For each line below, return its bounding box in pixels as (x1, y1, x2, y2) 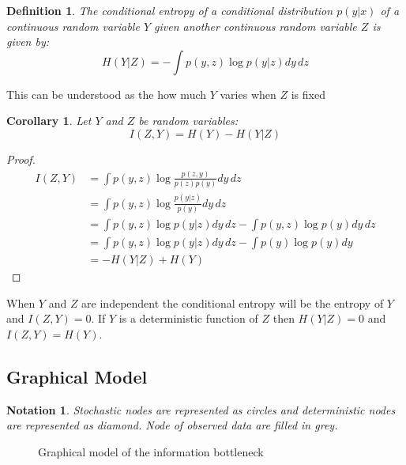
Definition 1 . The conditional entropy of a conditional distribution (6, 2, 333, 18)
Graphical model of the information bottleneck (38, 443, 264, 459)
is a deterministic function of (118, 310, 258, 327)
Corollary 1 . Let (6, 112, 92, 129)
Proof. (6, 150, 36, 167)
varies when (220, 85, 276, 102)
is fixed (291, 85, 325, 102)
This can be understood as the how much (6, 85, 207, 102)
